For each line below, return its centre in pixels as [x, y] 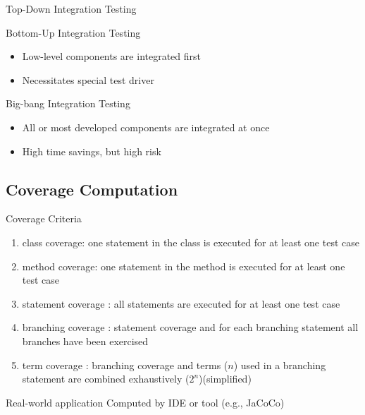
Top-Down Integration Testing [71, 8]
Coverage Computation [92, 189]
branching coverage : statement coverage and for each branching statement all [190, 327]
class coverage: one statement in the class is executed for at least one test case [191, 242]
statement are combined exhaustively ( [106, 379]
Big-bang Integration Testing [68, 103]
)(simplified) [225, 379]
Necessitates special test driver [88, 79]
